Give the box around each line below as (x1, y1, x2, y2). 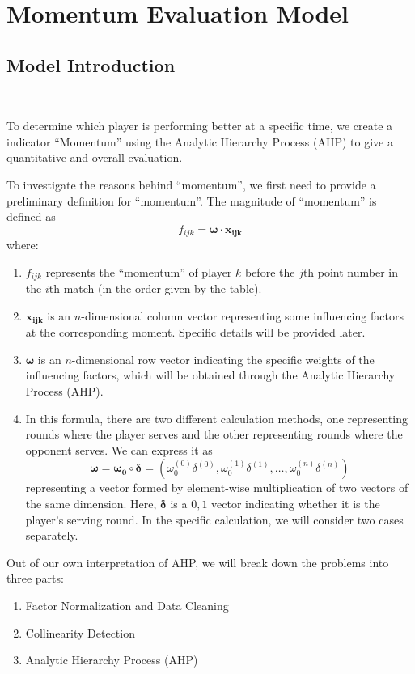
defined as (6, 208, 56, 225)
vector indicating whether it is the (211, 495, 380, 512)
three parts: (6, 570, 64, 587)
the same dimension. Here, (25, 495, 157, 512)
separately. (25, 527, 78, 544)
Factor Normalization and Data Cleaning (25, 597, 229, 613)
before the (244, 263, 295, 280)
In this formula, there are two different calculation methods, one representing (25, 409, 408, 426)
